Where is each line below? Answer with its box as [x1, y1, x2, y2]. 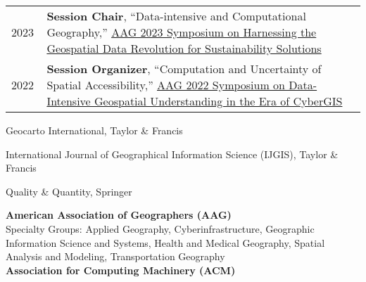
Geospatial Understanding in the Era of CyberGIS [94, 93, 343, 109]
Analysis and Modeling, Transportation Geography [6, 249, 225, 264]
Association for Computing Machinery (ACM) [6, 262, 236, 277]
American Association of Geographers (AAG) [6, 207, 232, 222]
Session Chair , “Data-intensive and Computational [46, 8, 306, 24]
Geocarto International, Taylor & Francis [6, 123, 183, 137]
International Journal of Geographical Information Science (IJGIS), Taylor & [6, 146, 339, 161]
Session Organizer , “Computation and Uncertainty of [46, 60, 322, 77]
